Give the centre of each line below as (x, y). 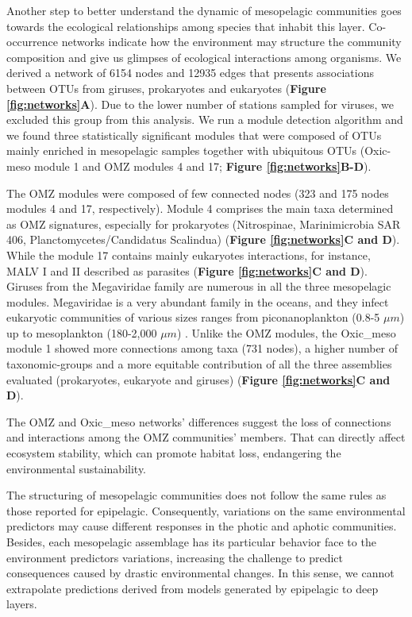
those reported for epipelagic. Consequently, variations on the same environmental (206, 510)
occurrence (33, 42)
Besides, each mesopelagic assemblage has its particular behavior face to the (191, 542)
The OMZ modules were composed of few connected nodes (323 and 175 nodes (198, 193)
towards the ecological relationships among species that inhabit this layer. (186, 26)
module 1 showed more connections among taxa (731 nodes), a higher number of (202, 348)
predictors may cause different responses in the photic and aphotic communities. (202, 526)
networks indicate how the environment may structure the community (231, 42)
